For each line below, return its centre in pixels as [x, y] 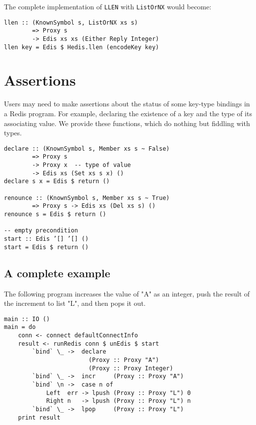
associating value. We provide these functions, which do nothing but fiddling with [127, 123]
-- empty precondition [41, 231]
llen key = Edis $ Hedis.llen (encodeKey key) [81, 47]
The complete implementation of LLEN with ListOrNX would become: [108, 6]
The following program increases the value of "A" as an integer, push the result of [127, 293]
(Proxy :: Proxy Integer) [131, 368]
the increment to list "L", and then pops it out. [75, 303]
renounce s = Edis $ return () [55, 214]
